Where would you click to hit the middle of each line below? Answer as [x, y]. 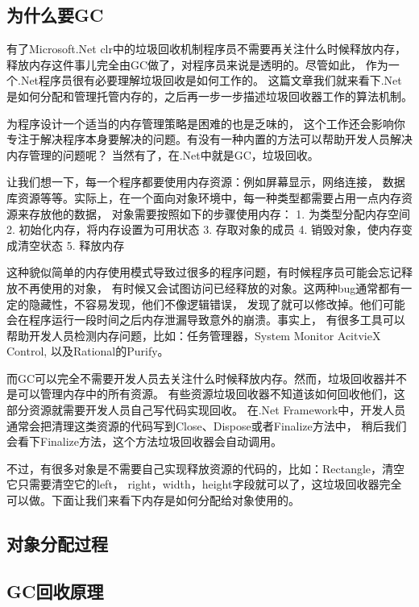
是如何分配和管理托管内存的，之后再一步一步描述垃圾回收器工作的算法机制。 [209, 96]
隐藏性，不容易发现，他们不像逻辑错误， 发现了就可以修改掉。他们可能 [217, 303]
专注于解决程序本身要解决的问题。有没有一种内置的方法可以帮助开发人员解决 [209, 139]
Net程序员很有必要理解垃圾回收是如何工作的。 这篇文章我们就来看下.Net [211, 80]
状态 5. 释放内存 [82, 245]
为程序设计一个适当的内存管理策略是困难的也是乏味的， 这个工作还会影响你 [206, 123]
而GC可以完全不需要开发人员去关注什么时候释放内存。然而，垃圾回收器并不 [207, 378]
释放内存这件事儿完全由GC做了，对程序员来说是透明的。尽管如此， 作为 [197, 64]
